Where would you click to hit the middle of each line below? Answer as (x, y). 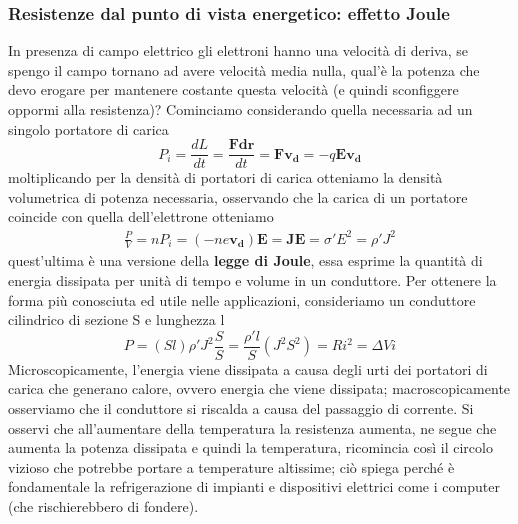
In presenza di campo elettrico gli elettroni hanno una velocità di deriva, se (238, 50)
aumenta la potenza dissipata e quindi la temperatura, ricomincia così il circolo (250, 447)
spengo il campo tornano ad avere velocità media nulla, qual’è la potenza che (244, 69)
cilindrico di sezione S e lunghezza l (116, 319)
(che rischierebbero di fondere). (103, 505)
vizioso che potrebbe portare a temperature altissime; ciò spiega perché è (231, 466)
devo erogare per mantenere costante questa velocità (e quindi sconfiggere (233, 89)
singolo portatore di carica (88, 128)
